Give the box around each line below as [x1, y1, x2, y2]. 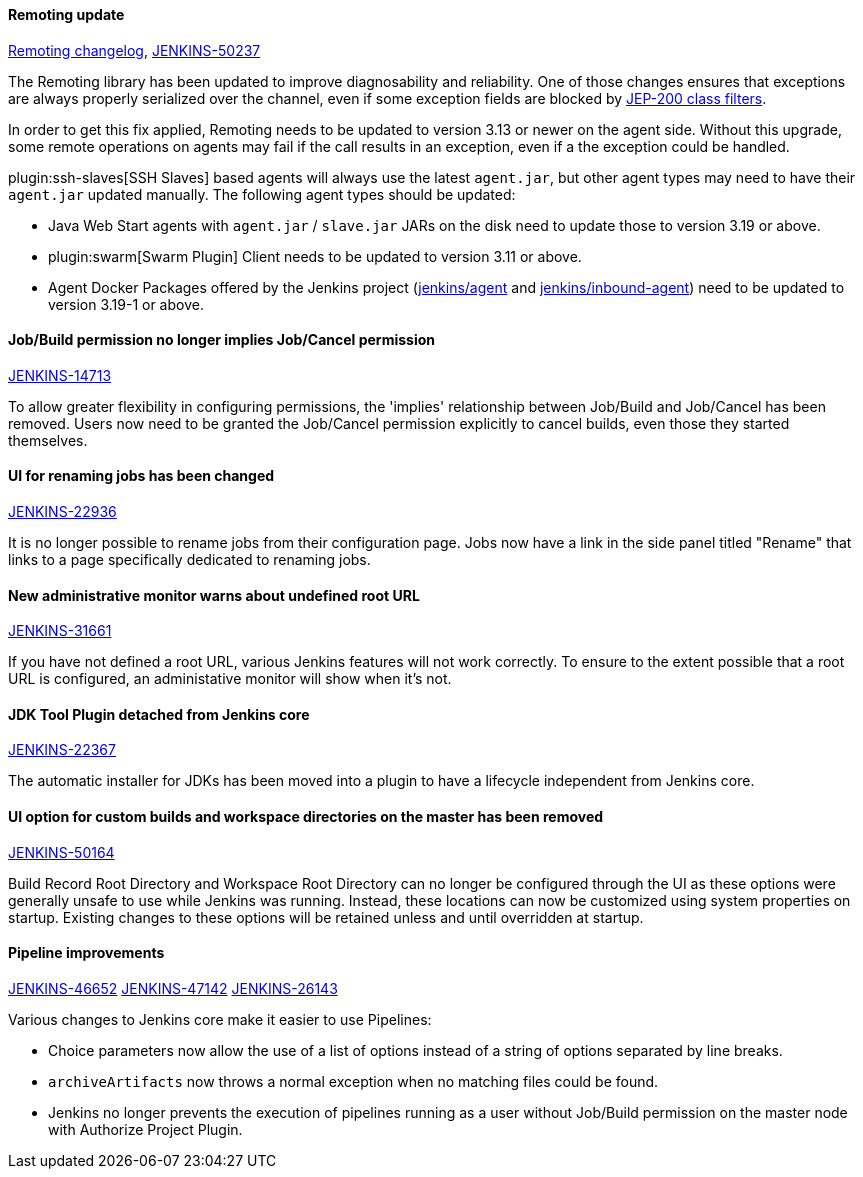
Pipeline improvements [8, 944, 165, 962]
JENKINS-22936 [8, 503, 117, 521]
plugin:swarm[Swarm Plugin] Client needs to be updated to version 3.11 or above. [48, 247, 582, 265]
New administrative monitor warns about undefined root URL [8, 586, 420, 604]
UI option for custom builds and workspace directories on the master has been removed [8, 808, 604, 826]
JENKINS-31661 [8, 622, 112, 640]
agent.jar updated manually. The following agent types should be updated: [8, 185, 516, 203]
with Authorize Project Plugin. [48, 1120, 243, 1138]
